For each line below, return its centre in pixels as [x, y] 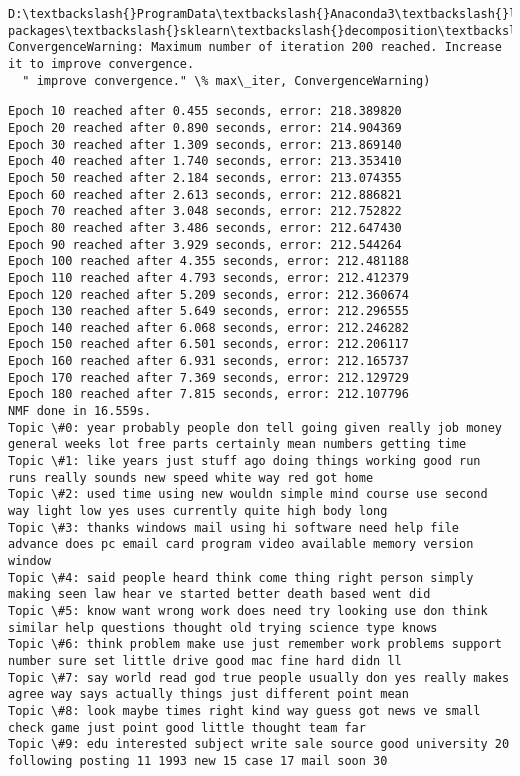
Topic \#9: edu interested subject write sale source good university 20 [259, 744]
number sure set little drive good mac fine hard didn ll [205, 660]
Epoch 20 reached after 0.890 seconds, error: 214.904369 [205, 127]
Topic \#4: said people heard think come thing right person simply [241, 577]
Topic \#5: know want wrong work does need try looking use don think [248, 610]
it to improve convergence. [101, 63]
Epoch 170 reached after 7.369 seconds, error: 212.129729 [208, 377]
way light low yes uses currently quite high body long [198, 511]
